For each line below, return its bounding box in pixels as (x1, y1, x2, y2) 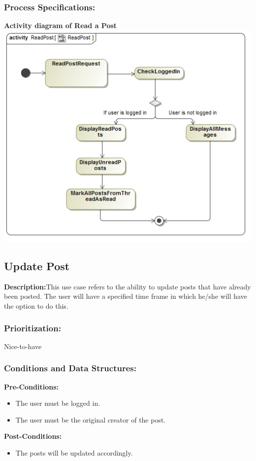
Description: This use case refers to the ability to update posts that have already (4, 281, 251, 291)
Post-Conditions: (4, 431, 62, 441)
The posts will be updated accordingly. (15, 448, 133, 458)
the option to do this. (4, 301, 68, 311)
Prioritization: (4, 321, 61, 334)
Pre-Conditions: (4, 381, 59, 391)
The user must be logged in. (15, 398, 100, 408)
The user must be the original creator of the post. (15, 414, 166, 425)
